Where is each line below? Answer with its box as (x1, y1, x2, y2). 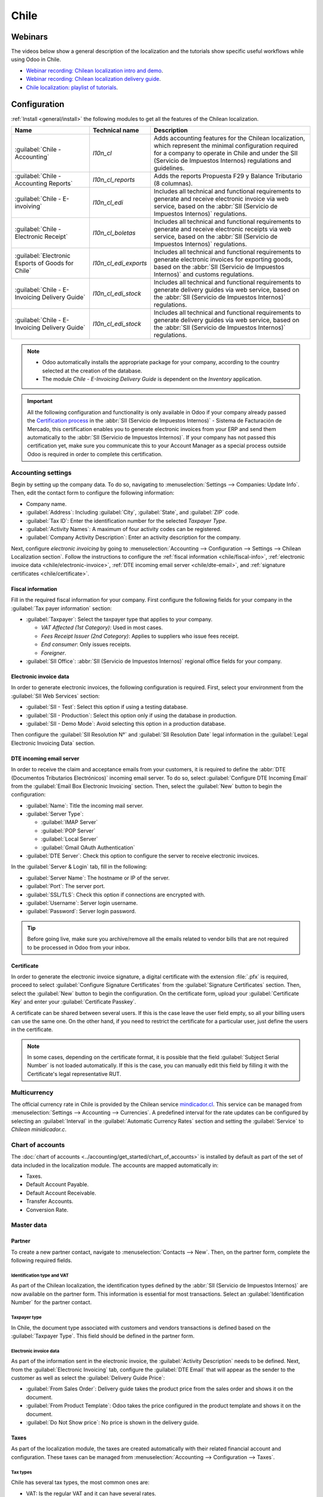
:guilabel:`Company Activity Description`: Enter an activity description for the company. (26, 534, 241, 541)
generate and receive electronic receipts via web (153, 225, 291, 233)
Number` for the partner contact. (11, 1299, 92, 1306)
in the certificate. (11, 1026, 53, 1033)
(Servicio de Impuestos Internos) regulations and (153, 156, 291, 165)
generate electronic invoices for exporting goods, (153, 255, 293, 263)
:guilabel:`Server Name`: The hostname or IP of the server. (26, 874, 170, 881)
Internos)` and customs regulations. (153, 270, 254, 278)
